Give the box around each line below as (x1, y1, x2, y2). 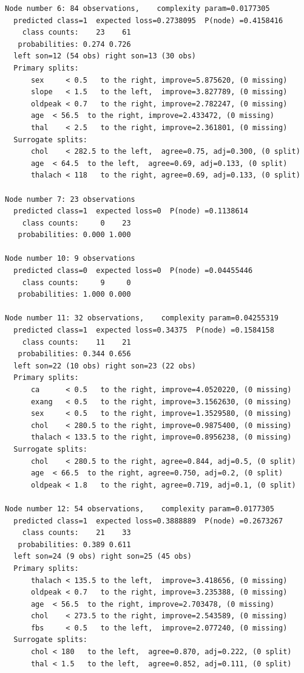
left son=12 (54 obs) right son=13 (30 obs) (13, 52, 196, 61)
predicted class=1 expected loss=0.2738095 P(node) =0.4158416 (13, 16, 283, 25)
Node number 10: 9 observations (5, 254, 135, 263)
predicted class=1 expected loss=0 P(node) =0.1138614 (13, 207, 248, 216)
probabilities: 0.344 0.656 (18, 350, 131, 359)
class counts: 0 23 (22, 218, 131, 227)
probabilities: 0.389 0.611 (18, 540, 131, 549)
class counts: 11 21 (22, 337, 131, 347)
